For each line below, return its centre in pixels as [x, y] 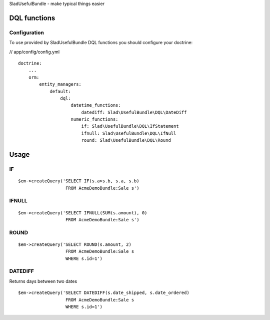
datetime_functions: [96, 105]
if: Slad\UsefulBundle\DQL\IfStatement [130, 126]
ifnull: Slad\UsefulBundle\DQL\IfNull [129, 133]
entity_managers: [60, 84]
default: [60, 91]
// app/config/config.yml [34, 52]
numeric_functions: [94, 119]
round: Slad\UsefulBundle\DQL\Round [126, 140]
